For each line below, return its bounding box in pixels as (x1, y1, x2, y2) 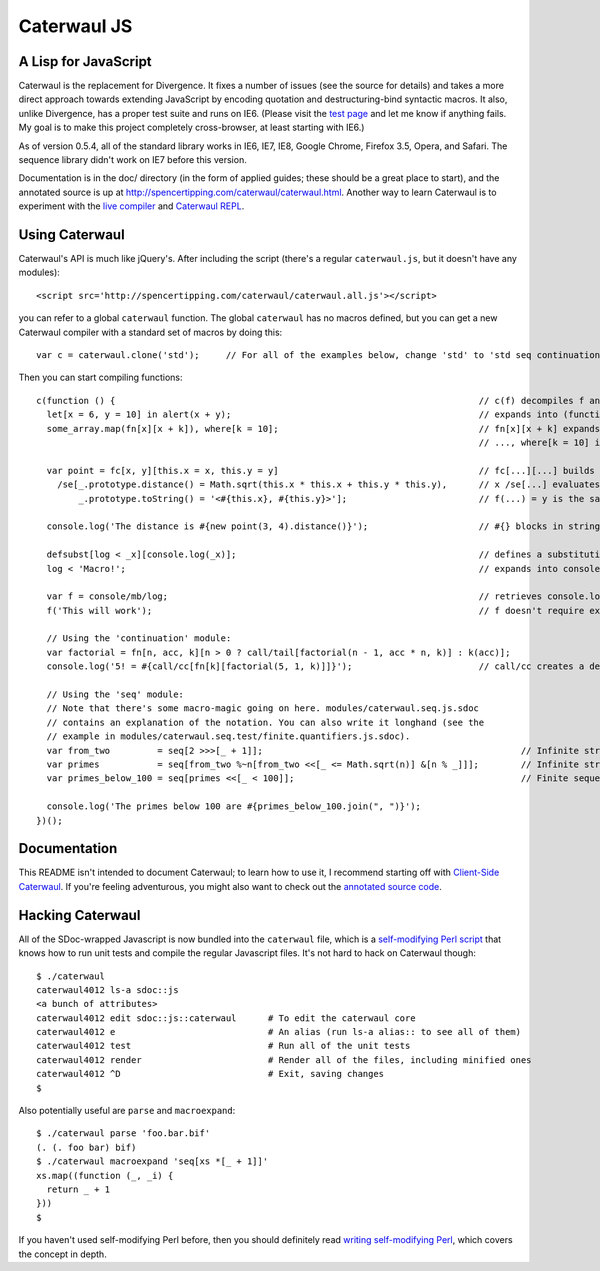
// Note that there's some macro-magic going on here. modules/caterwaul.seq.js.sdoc (46, 703, 480, 714)
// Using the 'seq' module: (46, 689, 185, 700)
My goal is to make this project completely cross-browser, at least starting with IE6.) (18, 121, 365, 134)
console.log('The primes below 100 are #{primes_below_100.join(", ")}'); (46, 801, 422, 812)
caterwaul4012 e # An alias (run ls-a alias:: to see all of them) (36, 1026, 522, 1038)
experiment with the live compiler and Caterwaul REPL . (18, 200, 245, 212)
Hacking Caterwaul (18, 906, 141, 924)
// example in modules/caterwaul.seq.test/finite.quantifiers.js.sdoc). (46, 731, 411, 742)
